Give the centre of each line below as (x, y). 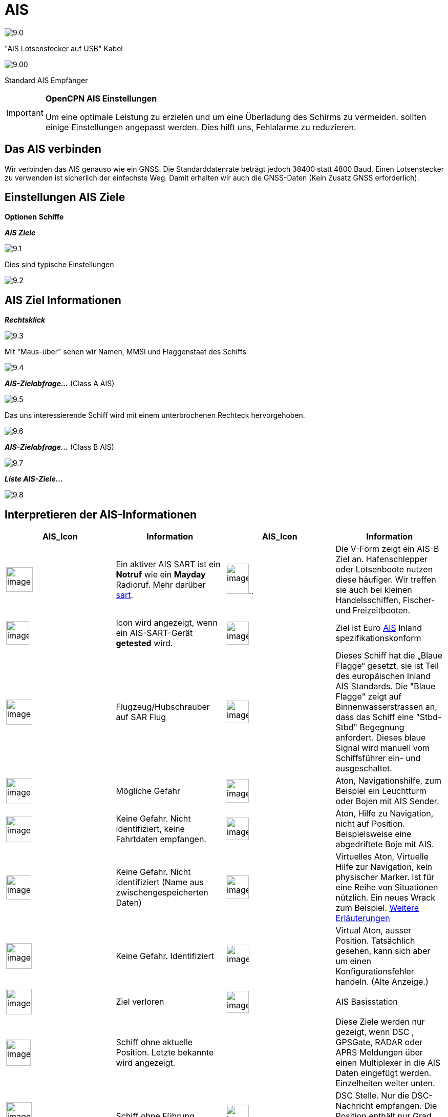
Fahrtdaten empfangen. (161, 839)
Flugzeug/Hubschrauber (163, 707)
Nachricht (355, 1106)
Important (25, 113)
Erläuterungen (363, 918)
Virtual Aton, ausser (374, 931)
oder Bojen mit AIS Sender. (387, 801)
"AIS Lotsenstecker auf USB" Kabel (64, 48)
